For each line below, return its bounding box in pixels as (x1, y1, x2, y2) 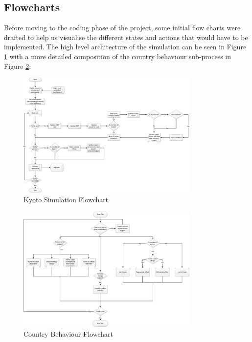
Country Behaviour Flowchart (23, 328, 113, 339)
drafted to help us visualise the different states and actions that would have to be (4, 32, 248, 42)
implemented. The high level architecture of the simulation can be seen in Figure (4, 42, 247, 52)
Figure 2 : (4, 61, 31, 71)
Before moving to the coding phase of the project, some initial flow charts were (4, 22, 241, 33)
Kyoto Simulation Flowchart (23, 194, 109, 205)
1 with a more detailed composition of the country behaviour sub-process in (4, 51, 231, 61)
